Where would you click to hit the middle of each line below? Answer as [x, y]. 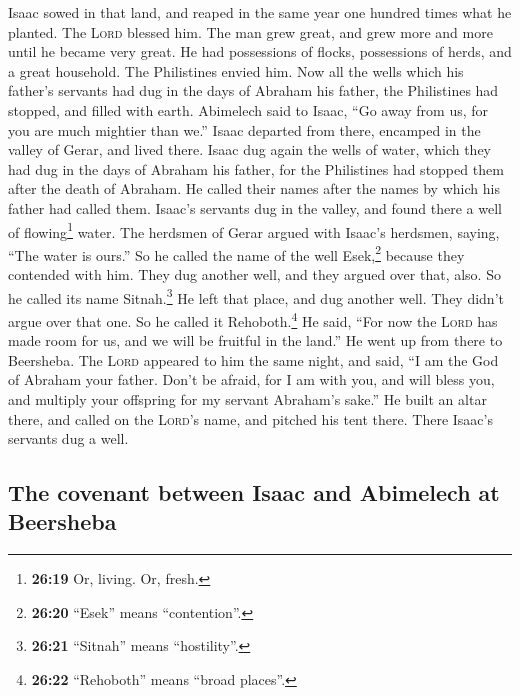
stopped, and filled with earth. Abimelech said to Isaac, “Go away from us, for [248, 109]
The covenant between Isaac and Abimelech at [254, 492]
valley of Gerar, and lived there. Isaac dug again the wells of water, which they [249, 149]
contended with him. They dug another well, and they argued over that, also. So [254, 274]
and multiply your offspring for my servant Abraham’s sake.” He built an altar [247, 398]
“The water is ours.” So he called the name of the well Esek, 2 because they [236, 253]
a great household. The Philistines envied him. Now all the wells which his [236, 70]
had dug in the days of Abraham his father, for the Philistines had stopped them [256, 168]
